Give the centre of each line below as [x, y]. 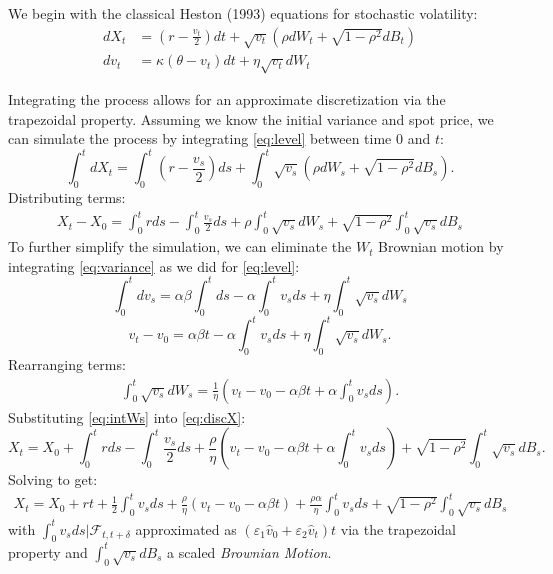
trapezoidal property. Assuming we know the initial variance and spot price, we [251, 118]
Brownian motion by [441, 246]
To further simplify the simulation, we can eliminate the [180, 246]
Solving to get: [53, 479]
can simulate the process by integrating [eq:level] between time [200, 138]
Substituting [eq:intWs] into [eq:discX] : [127, 416]
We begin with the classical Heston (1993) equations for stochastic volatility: [243, 13]
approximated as [186, 528]
